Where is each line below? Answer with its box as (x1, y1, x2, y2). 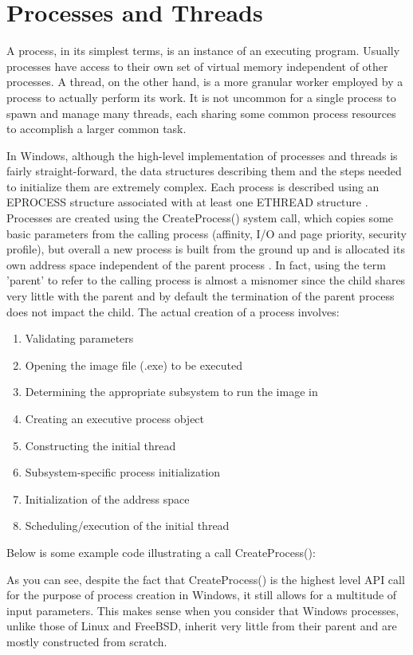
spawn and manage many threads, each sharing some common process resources (6, 104, 396, 121)
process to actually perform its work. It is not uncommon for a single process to (6, 88, 396, 105)
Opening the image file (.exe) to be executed (25, 356, 242, 373)
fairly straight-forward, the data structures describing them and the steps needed (6, 163, 402, 179)
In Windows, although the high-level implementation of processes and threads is (6, 147, 398, 163)
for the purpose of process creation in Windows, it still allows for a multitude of (6, 586, 397, 603)
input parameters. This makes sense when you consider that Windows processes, (6, 602, 399, 618)
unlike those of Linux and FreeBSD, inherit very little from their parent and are (6, 618, 397, 634)
